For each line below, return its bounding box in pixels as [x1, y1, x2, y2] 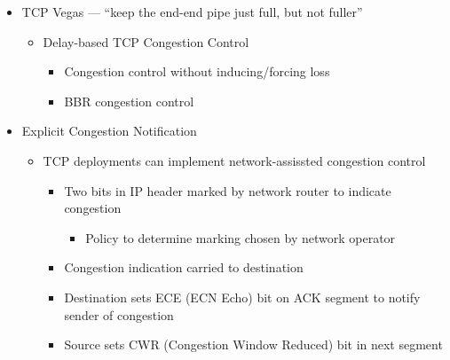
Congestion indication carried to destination [64, 258, 304, 277]
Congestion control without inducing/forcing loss [64, 62, 330, 81]
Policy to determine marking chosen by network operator [85, 228, 396, 247]
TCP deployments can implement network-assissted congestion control [43, 151, 426, 169]
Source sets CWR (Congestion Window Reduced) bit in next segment [64, 335, 443, 354]
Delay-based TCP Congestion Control [43, 32, 249, 51]
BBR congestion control [64, 91, 194, 110]
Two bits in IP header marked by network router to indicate [64, 181, 391, 200]
